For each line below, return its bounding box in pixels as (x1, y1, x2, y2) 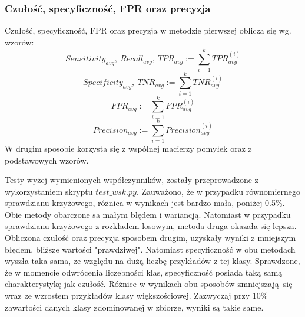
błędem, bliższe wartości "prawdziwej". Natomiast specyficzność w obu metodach (5, 243, 296, 255)
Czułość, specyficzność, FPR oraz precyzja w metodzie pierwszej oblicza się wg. (5, 24, 291, 37)
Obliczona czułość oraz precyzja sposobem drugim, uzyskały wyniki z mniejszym (5, 231, 296, 244)
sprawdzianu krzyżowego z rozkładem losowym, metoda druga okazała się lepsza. (5, 220, 297, 232)
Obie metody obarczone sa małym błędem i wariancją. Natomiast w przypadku (5, 208, 291, 220)
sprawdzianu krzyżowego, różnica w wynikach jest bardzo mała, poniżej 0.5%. (5, 197, 285, 209)
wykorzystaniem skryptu (5, 185, 93, 197)
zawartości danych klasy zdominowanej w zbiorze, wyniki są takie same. (5, 300, 264, 313)
